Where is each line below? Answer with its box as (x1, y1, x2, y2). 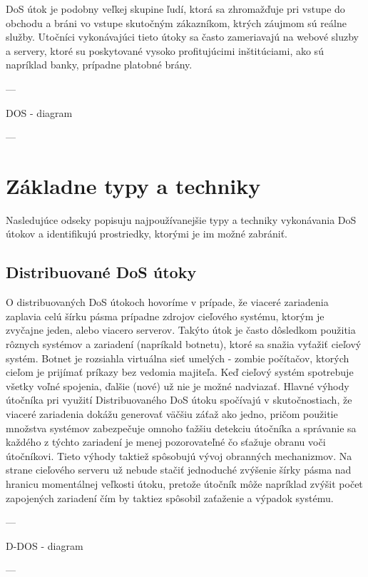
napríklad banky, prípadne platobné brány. (6, 57, 193, 72)
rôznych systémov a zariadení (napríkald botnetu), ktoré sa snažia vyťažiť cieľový (6, 337, 362, 352)
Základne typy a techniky (6, 170, 261, 200)
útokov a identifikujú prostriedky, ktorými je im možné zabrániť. (6, 226, 288, 241)
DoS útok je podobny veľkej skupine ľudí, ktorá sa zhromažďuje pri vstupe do (6, 1, 345, 16)
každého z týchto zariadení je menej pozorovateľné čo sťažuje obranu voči (6, 434, 326, 449)
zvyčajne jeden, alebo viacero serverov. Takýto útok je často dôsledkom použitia (6, 322, 356, 337)
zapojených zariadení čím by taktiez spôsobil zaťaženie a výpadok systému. (6, 490, 334, 505)
